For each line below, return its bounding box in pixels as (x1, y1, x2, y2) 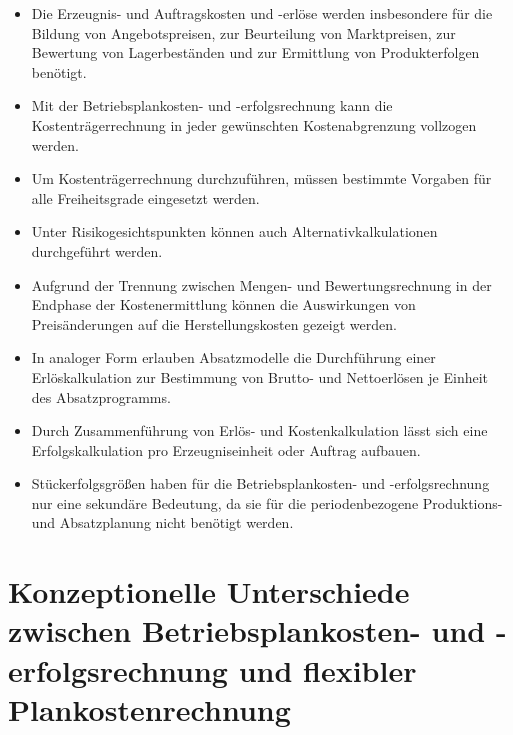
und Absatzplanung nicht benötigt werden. (31, 512, 294, 533)
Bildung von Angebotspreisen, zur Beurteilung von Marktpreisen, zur (31, 22, 456, 43)
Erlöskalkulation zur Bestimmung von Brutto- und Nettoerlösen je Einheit (31, 366, 488, 387)
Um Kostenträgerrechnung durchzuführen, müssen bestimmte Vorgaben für (31, 168, 492, 189)
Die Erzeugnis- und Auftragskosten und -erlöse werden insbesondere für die (31, 3, 493, 23)
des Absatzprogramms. (31, 386, 171, 407)
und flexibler (238, 649, 417, 690)
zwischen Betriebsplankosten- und (8, 610, 486, 651)
